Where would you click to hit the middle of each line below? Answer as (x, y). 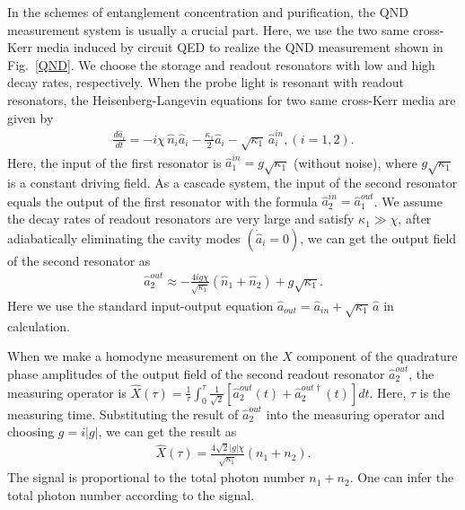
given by (31, 117)
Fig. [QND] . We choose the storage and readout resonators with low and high (221, 64)
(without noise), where (355, 162)
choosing (31, 431)
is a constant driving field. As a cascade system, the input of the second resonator (232, 183)
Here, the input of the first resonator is (114, 162)
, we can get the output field (378, 237)
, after (415, 219)
